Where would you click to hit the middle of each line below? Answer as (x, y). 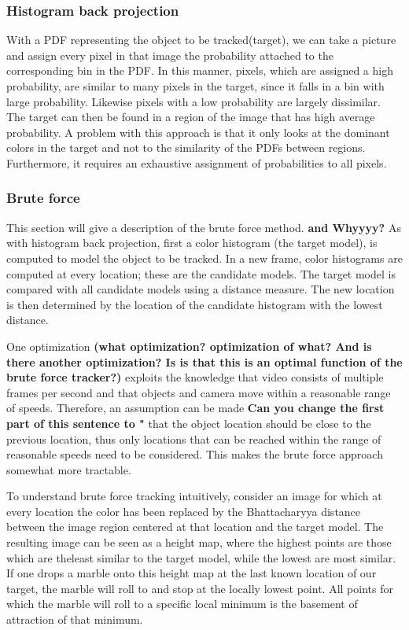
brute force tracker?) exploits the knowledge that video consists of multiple (195, 377)
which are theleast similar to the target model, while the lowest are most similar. (201, 557)
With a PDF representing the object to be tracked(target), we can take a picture (201, 40)
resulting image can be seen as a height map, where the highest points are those (199, 542)
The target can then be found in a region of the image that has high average (191, 117)
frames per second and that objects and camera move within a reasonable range (199, 392)
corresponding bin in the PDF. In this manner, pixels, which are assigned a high (200, 70)
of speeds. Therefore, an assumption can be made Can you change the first (195, 408)
